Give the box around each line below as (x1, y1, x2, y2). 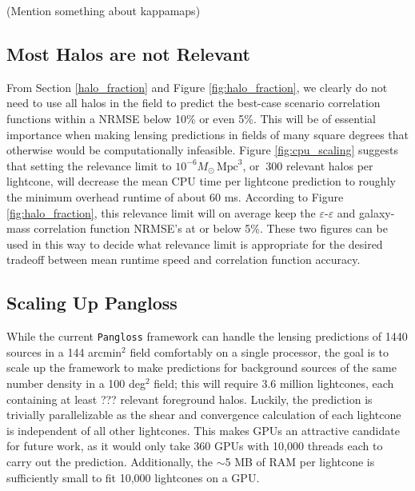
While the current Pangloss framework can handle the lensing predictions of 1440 (6, 328, 408, 345)
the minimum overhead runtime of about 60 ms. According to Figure (6, 188, 344, 205)
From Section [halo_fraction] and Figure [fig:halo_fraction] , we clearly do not (6, 78, 388, 95)
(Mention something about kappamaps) (6, 2, 201, 18)
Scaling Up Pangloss (6, 290, 178, 315)
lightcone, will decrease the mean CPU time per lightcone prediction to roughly (6, 173, 396, 190)
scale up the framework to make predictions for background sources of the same (6, 359, 397, 376)
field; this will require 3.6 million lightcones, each (154, 374, 394, 391)
